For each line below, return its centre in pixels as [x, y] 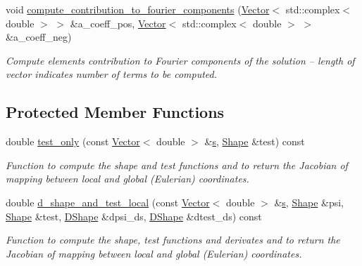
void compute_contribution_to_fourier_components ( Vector [138, 9]
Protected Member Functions [115, 112]
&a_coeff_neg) [39, 37]
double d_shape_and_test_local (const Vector [108, 202]
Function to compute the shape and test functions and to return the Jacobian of [177, 165]
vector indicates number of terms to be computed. [112, 74]
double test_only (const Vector [73, 141]
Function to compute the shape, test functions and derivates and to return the [173, 240]
